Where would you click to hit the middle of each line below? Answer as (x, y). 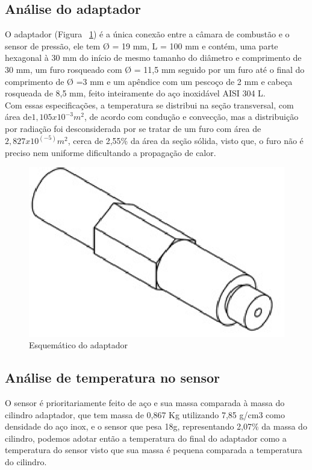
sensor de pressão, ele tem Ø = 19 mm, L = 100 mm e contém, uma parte (142, 45)
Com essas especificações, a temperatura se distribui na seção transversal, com (149, 105)
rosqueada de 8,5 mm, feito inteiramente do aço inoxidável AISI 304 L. (135, 93)
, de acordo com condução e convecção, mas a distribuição (191, 117)
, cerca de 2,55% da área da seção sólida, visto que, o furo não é (186, 140)
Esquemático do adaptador (79, 345)
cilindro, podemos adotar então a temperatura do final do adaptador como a (146, 438)
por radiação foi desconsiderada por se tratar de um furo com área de (133, 128)
